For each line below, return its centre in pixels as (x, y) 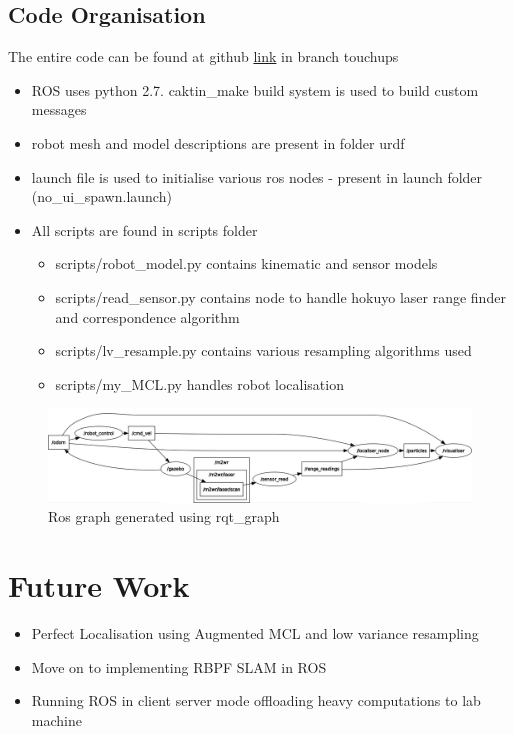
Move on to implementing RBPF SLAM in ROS (179, 666)
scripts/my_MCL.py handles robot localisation (199, 383)
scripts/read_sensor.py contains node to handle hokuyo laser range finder (280, 296)
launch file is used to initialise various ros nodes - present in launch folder (257, 176)
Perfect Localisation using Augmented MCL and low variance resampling (255, 633)
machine (56, 719)
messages (59, 109)
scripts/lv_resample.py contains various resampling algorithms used (263, 350)
